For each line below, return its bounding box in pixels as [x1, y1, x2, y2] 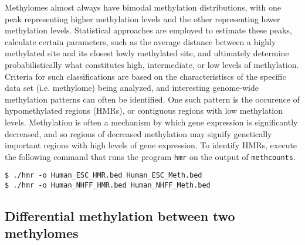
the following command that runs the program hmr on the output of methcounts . [5, 150, 296, 162]
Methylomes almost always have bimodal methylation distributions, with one [5, 1, 281, 13]
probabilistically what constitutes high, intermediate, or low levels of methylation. [5, 58, 299, 70]
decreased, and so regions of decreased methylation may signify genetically [5, 127, 272, 139]
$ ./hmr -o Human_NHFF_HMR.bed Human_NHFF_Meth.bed [5, 181, 211, 190]
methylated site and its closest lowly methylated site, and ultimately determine [5, 47, 289, 59]
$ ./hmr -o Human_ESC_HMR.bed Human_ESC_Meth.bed [5, 171, 202, 180]
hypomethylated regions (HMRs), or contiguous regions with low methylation [5, 104, 283, 117]
